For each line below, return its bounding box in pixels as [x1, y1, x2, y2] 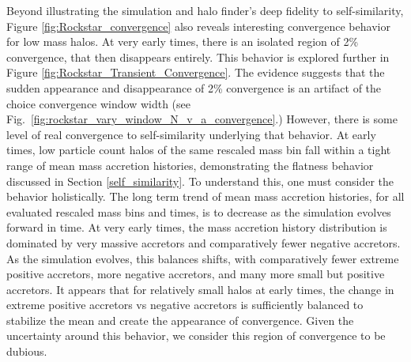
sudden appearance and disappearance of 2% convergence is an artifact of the [6, 79, 382, 96]
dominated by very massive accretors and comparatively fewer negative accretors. [6, 234, 401, 251]
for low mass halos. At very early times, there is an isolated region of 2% [6, 33, 359, 50]
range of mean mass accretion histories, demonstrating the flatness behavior [6, 156, 374, 173]
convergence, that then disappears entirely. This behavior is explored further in [6, 48, 390, 65]
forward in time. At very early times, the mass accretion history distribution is [6, 219, 387, 236]
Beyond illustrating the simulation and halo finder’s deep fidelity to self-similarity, [6, 2, 404, 18]
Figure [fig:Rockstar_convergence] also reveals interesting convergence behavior [6, 17, 390, 34]
